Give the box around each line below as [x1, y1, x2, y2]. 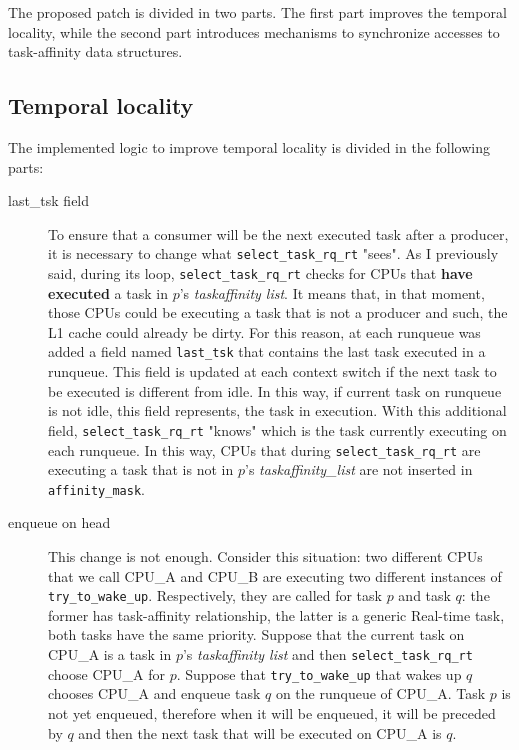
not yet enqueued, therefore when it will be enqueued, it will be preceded [48, 702, 496, 723]
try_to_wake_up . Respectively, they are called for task [48, 585, 382, 606]
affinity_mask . [48, 478, 145, 499]
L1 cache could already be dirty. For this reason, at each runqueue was [48, 321, 481, 342]
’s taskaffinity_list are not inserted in [244, 459, 473, 480]
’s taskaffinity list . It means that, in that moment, [179, 282, 485, 303]
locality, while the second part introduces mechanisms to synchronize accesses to [8, 21, 500, 42]
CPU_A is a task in [48, 644, 172, 665]
